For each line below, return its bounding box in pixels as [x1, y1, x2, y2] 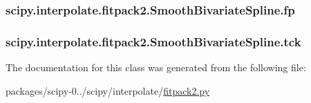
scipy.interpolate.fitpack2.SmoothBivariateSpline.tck [6, 32, 301, 50]
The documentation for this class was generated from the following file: [6, 60, 306, 75]
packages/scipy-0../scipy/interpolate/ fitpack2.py [6, 83, 210, 97]
